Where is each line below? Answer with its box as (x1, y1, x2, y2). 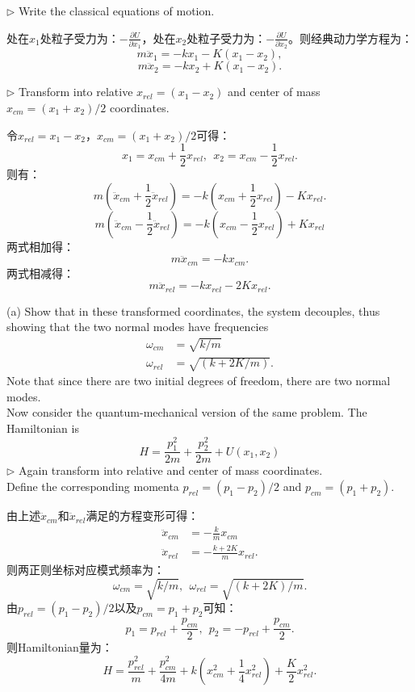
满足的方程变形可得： (86, 507, 199, 524)
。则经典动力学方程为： (287, 29, 413, 46)
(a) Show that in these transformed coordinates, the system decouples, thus (6, 302, 380, 319)
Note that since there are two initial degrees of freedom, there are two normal (6, 372, 391, 389)
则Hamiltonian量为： (6, 639, 113, 656)
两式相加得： (6, 237, 74, 254)
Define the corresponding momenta (6, 478, 179, 495)
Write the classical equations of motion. (19, 2, 215, 19)
